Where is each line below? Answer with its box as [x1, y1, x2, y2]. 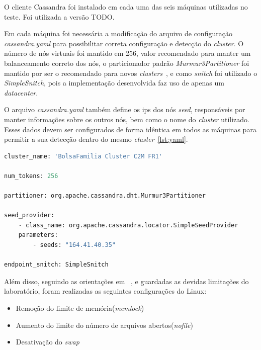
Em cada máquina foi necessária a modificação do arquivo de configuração [4, 28, 232, 39]
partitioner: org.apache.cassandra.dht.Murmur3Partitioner [4, 192, 206, 200]
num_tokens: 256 [4, 172, 58, 180]
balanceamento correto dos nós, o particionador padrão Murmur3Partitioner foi [4, 57, 249, 68]
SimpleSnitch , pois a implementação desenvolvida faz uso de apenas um [4, 77, 224, 88]
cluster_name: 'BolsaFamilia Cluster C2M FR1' [4, 152, 162, 160]
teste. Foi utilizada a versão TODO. [4, 11, 115, 22]
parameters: [18, 231, 58, 239]
